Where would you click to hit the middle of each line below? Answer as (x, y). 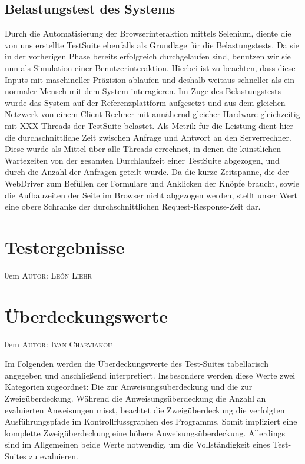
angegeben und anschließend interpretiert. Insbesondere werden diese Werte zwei (150, 375)
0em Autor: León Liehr (48, 275)
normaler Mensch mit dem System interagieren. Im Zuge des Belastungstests (143, 91)
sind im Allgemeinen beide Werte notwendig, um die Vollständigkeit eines (137, 444)
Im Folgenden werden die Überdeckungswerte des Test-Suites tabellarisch (137, 364)
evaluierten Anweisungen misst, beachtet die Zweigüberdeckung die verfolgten (145, 410)
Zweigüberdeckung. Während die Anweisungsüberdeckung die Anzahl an (135, 398)
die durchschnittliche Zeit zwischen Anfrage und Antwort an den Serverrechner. (148, 137)
